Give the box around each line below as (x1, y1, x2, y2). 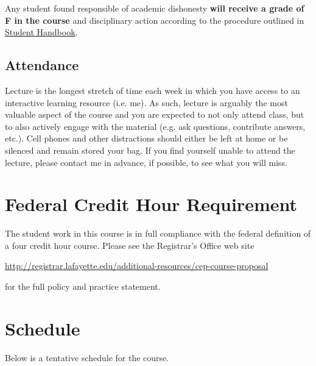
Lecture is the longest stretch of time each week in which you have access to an (5, 84, 300, 96)
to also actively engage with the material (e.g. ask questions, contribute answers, (5, 120, 306, 132)
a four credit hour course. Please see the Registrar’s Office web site (5, 239, 255, 251)
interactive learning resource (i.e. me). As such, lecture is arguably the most (5, 96, 288, 109)
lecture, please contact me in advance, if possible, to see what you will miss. (5, 156, 287, 168)
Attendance (5, 56, 79, 74)
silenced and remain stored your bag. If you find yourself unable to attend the (5, 143, 295, 156)
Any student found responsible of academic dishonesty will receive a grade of (5, 2, 304, 14)
